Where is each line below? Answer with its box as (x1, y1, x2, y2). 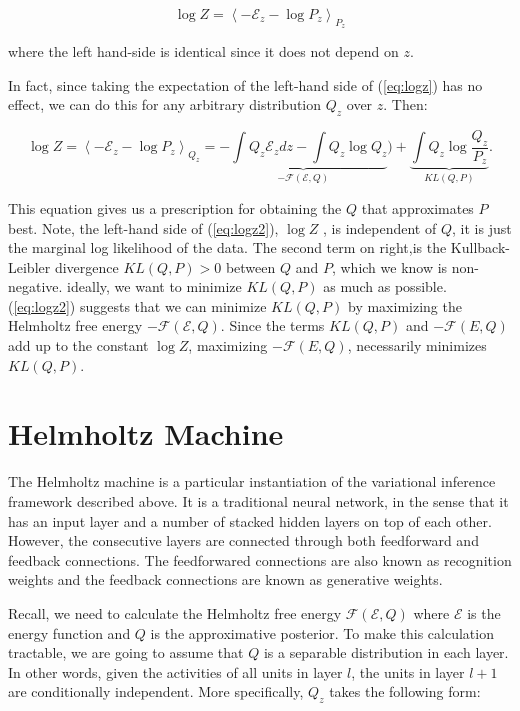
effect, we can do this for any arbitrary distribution (8, 94, 322, 115)
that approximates (361, 197, 474, 218)
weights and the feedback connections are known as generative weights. (8, 569, 443, 590)
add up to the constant (8, 335, 149, 356)
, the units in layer (351, 661, 465, 682)
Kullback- (450, 237, 510, 258)
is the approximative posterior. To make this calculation (150, 622, 494, 643)
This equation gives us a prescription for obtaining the (8, 197, 342, 218)
